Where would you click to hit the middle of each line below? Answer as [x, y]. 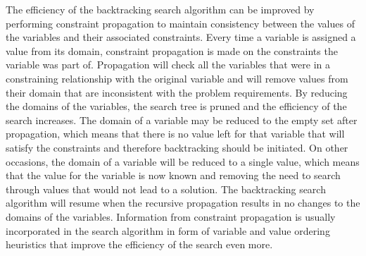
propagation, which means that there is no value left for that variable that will [175, 134]
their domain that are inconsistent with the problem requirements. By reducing [177, 92]
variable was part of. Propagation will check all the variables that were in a [168, 65]
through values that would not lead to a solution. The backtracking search [166, 189]
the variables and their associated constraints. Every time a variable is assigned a [181, 37]
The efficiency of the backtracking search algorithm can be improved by [160, 9]
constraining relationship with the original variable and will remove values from [177, 78]
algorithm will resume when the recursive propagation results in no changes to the [183, 203]
